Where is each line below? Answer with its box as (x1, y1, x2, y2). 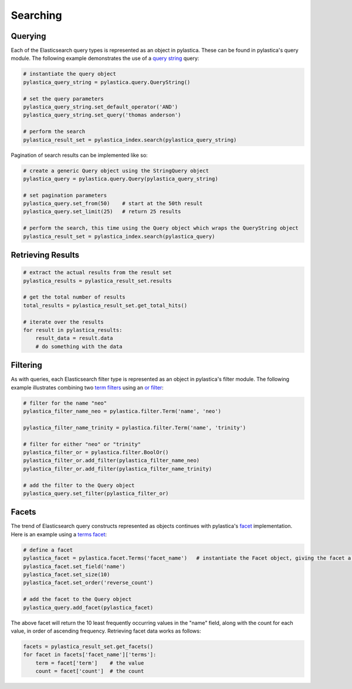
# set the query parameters (23, 95, 104, 102)
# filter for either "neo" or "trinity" (23, 441, 141, 448)
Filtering (11, 360, 42, 370)
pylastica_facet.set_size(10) (23, 571, 110, 578)
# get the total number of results (23, 294, 126, 301)
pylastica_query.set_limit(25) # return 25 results (23, 209, 181, 215)
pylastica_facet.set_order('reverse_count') (23, 579, 154, 586)
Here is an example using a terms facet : (11, 530, 107, 537)
